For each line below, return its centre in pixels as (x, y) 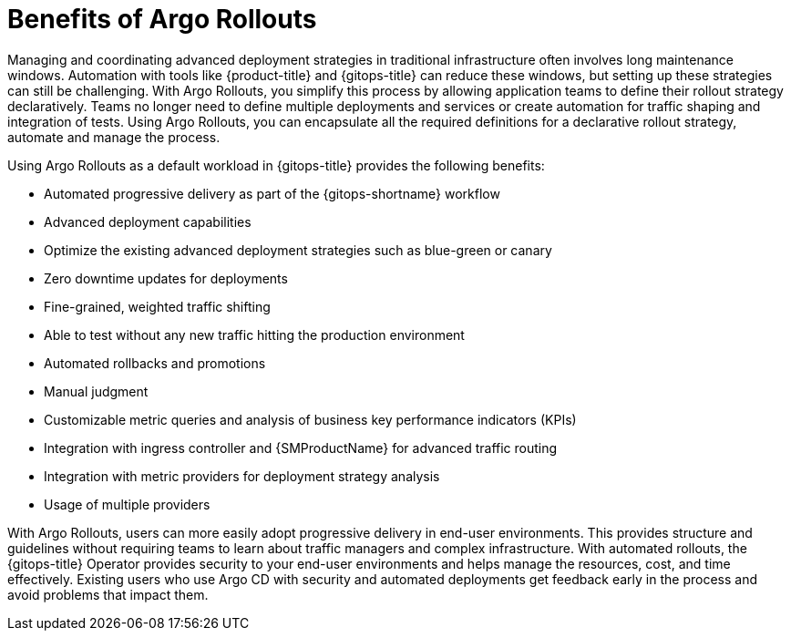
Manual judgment (96, 391)
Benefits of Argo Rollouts (162, 19)
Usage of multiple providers (127, 504)
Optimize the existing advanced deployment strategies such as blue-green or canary (298, 250)
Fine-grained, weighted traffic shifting (157, 306)
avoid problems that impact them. (108, 594)
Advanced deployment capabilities (148, 221)
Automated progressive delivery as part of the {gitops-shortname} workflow (272, 193)
